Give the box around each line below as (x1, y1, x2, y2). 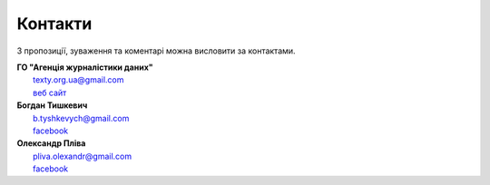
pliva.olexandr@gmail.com (33, 151, 132, 161)
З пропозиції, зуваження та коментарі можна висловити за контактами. (16, 45, 296, 56)
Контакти (16, 14, 93, 34)
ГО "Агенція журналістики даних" (16, 62, 153, 73)
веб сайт (33, 87, 67, 98)
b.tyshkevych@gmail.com (33, 112, 130, 123)
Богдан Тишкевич (16, 100, 88, 111)
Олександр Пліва (16, 138, 86, 149)
